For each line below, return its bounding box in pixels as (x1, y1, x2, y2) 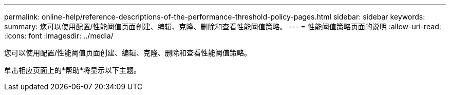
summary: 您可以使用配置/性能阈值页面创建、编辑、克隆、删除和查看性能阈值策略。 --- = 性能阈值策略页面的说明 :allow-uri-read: (4, 22, 441, 31)
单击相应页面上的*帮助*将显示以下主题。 (4, 66, 141, 74)
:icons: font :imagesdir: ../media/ (4, 31, 114, 40)
